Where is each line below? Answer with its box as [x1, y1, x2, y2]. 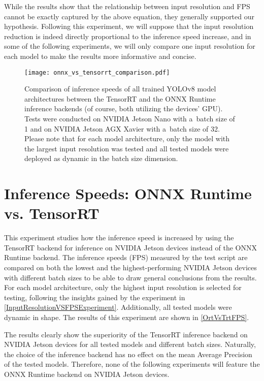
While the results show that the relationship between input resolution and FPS [4, 1, 250, 11]
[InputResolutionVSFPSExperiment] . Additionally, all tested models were [4, 302, 232, 312]
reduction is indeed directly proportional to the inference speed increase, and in [4, 30, 251, 41]
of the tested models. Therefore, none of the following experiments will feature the [4, 359, 260, 369]
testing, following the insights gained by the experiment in [4, 292, 185, 302]
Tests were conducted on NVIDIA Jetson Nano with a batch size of [24, 113, 235, 123]
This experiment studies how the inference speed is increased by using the [4, 232, 234, 243]
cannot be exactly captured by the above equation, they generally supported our [4, 11, 254, 21]
